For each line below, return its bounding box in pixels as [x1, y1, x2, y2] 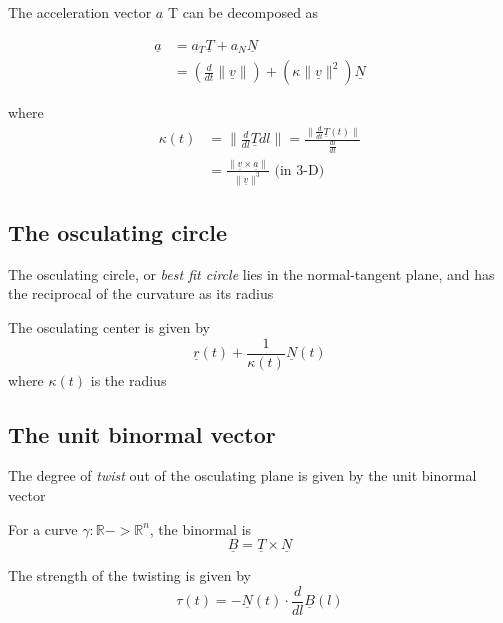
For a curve [8, 518, 78, 539]
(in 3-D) [274, 163, 325, 178]
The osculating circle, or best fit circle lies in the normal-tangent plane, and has [8, 263, 495, 284]
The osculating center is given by [8, 316, 211, 337]
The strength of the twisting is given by [8, 565, 251, 586]
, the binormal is [149, 518, 252, 539]
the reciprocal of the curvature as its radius [8, 283, 274, 304]
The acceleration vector [8, 2, 152, 22]
